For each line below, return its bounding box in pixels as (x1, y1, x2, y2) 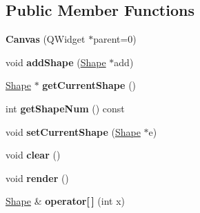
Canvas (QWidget (6, 32, 86, 46)
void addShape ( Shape (6, 54, 106, 69)
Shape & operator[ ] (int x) (6, 194, 126, 208)
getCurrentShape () (42, 78, 137, 92)
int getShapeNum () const (6, 101, 125, 115)
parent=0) (93, 32, 137, 46)
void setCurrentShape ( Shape (6, 124, 141, 139)
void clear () (6, 148, 61, 162)
